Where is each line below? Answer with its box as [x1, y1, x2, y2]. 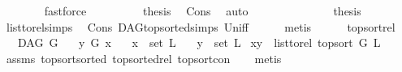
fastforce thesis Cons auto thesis [44, 2, 361, 19]
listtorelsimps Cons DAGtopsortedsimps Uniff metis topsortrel [6, 18, 396, 35]
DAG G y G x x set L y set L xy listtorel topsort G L [17, 34, 381, 51]
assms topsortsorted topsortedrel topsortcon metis [6, 49, 282, 66]
